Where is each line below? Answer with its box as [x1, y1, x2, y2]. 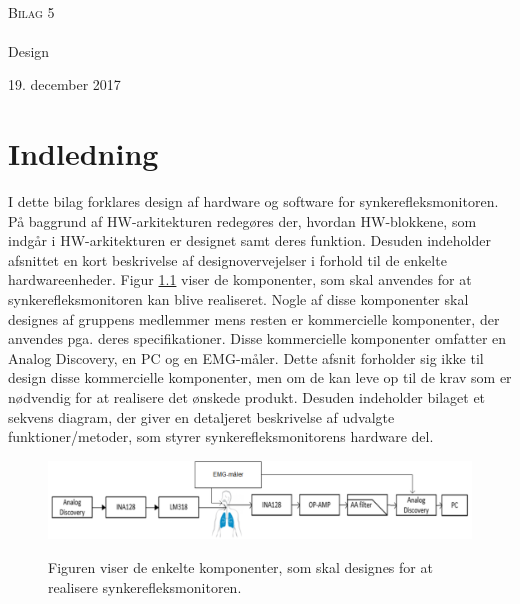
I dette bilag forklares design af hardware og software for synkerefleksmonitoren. [8, 191, 499, 212]
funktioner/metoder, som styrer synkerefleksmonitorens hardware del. [8, 426, 434, 447]
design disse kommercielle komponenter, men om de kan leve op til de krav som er [8, 367, 512, 388]
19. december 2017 [8, 74, 121, 95]
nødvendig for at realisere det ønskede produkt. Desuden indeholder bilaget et [8, 387, 486, 408]
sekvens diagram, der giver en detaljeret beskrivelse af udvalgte [8, 406, 395, 427]
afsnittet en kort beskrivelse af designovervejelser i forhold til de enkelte [8, 249, 447, 270]
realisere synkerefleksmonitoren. [48, 576, 242, 597]
